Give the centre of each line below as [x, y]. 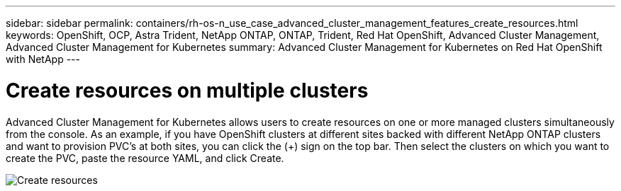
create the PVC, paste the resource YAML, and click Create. [145, 158]
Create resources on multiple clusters [187, 90]
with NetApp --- [43, 59]
